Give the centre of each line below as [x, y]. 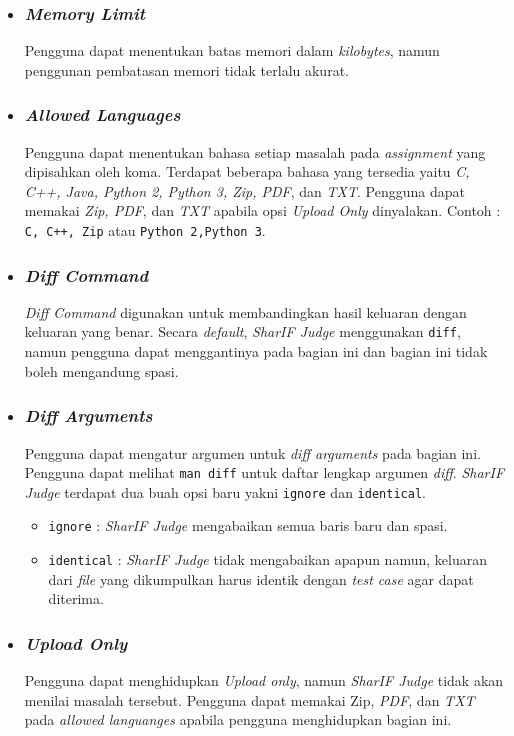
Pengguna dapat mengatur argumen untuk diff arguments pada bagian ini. [252, 452]
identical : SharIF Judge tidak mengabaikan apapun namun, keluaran [267, 559]
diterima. [76, 598]
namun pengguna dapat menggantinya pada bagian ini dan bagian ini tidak [256, 351]
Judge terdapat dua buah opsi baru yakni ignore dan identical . [225, 491]
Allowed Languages [102, 114]
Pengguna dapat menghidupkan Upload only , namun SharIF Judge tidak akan [264, 680]
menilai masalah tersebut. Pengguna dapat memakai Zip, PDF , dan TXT [249, 699]
